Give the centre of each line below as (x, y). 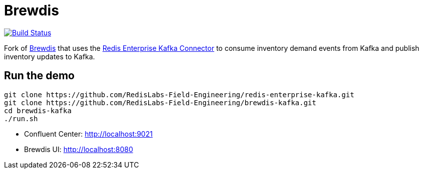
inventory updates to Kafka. (50, 56)
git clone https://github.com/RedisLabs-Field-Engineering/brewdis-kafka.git (160, 102)
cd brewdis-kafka (38, 110)
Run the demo (40, 76)
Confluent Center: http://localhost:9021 (88, 134)
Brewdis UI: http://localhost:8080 (79, 149)
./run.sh (21, 118)
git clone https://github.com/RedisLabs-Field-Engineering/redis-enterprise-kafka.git (179, 94)
